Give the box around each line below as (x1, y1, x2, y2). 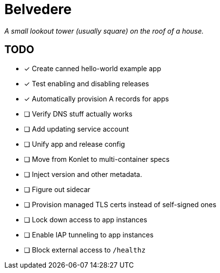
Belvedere (4, 1, 72, 18)
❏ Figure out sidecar (24, 185, 91, 194)
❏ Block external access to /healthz (24, 245, 146, 254)
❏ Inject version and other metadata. (24, 170, 142, 178)
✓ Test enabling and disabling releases (24, 79, 149, 88)
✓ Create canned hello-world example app (24, 64, 161, 73)
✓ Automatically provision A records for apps (24, 94, 169, 103)
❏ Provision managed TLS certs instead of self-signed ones (24, 200, 217, 209)
